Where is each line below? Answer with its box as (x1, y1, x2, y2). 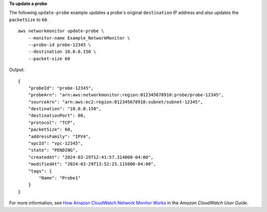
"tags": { (28, 168, 52, 174)
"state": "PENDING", (28, 147, 78, 153)
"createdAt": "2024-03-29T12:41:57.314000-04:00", (28, 154, 154, 160)
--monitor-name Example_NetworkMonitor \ (28, 35, 131, 41)
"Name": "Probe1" (39, 175, 81, 180)
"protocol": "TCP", (28, 120, 76, 126)
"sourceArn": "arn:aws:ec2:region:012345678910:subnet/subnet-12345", (28, 99, 203, 105)
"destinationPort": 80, (28, 113, 86, 119)
